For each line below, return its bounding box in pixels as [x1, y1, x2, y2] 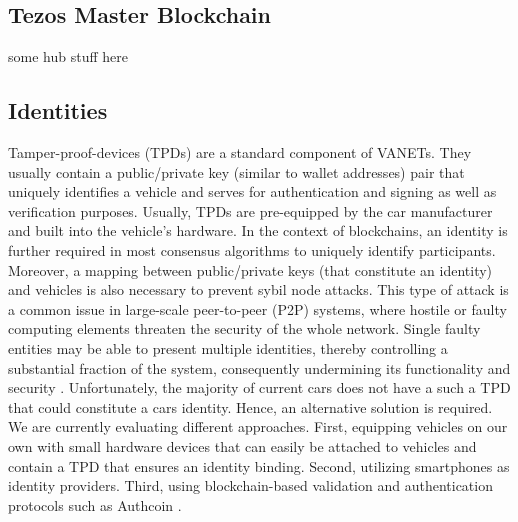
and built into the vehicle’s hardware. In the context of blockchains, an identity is [8, 220, 508, 241]
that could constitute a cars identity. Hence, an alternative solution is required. [8, 396, 493, 417]
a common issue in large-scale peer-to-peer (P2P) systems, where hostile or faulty [8, 298, 507, 319]
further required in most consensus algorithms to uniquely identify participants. [8, 239, 496, 260]
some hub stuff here [8, 46, 128, 67]
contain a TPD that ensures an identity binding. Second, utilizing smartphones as [8, 455, 510, 476]
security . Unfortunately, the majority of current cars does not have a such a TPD [8, 377, 511, 398]
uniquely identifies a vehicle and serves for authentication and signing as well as [8, 181, 497, 202]
